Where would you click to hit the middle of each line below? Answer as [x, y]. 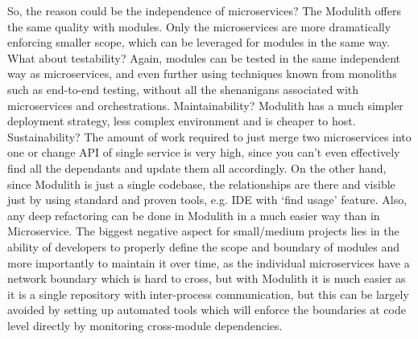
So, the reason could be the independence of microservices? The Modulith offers [204, 10]
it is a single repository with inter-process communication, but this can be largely [208, 294]
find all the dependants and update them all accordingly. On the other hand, [197, 167]
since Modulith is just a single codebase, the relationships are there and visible [201, 184]
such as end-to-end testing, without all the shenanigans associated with [183, 89]
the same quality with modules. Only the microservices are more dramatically [199, 26]
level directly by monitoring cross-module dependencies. [145, 325]
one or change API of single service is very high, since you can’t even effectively [204, 152]
